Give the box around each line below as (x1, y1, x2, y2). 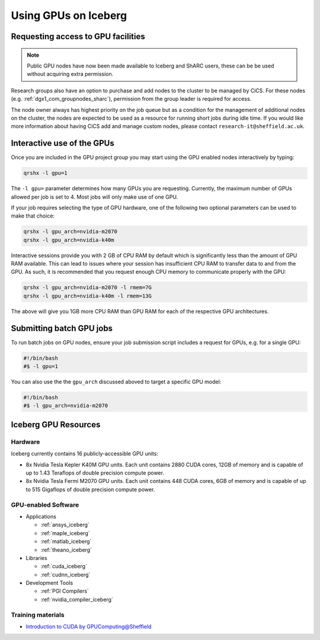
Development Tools (25, 580, 73, 587)
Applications (25, 513, 56, 520)
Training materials (11, 610, 65, 619)
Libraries (25, 554, 47, 561)
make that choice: (11, 212, 55, 219)
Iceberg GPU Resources (11, 420, 101, 430)
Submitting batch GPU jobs (11, 323, 113, 333)
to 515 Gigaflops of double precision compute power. (25, 486, 155, 493)
